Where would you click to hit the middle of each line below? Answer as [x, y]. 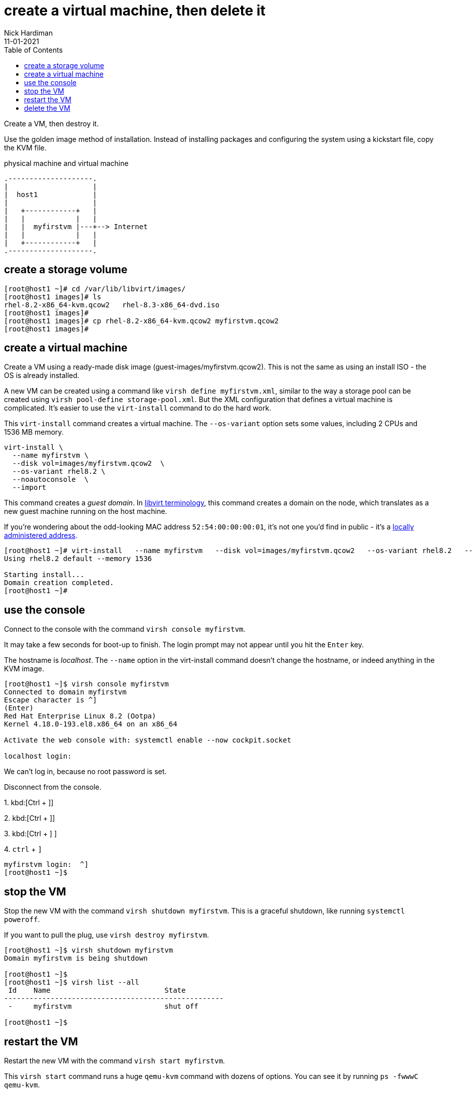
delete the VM [47, 108]
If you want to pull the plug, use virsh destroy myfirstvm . [106, 935]
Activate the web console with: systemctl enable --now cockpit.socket [148, 740]
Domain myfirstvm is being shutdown [76, 958]
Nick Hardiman [29, 33]
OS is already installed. [42, 376]
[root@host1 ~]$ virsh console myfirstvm [86, 684]
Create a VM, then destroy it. [51, 123]
